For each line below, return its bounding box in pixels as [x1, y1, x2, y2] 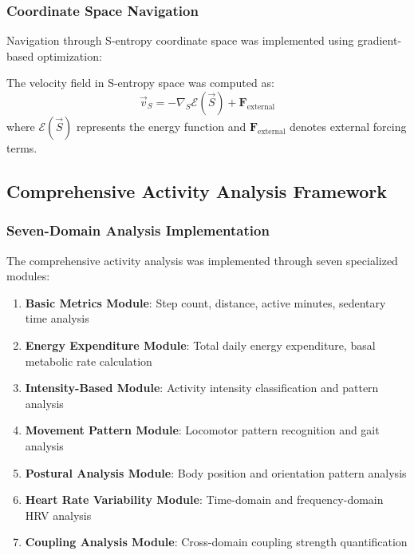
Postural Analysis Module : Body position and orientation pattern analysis [25, 464, 407, 481]
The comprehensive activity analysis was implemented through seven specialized [6, 252, 398, 268]
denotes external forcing [290, 118, 407, 134]
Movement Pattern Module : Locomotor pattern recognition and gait [25, 422, 380, 438]
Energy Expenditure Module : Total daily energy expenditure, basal [25, 336, 376, 353]
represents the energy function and [76, 118, 246, 134]
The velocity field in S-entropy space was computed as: [6, 74, 274, 91]
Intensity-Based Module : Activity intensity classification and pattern [25, 379, 379, 396]
